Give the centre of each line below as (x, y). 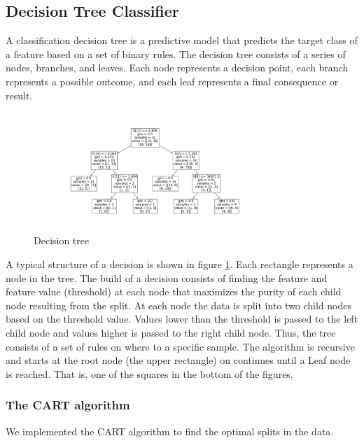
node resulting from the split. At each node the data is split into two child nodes (178, 305)
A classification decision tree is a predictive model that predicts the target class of (182, 40)
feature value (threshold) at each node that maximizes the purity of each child (174, 291)
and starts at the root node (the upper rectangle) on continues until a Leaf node (178, 360)
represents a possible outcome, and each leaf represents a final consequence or (172, 81)
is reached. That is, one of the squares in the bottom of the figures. (149, 373)
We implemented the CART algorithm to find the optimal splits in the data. (170, 431)
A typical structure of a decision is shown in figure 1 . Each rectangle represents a (180, 263)
